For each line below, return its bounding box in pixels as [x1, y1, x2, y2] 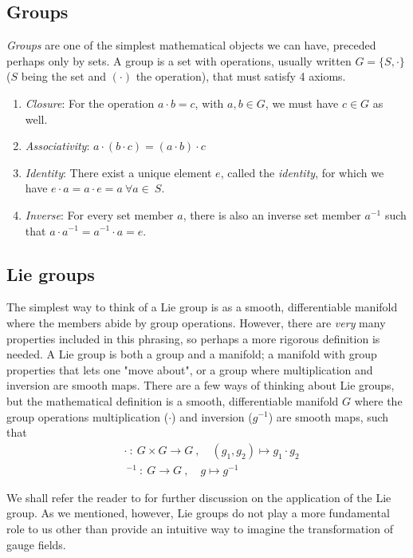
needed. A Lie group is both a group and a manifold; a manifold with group [6, 346, 377, 362]
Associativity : [25, 137, 90, 154]
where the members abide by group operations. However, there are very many [6, 314, 386, 330]
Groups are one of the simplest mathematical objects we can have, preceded [6, 37, 376, 53]
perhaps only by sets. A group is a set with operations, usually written [6, 52, 352, 69]
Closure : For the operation [25, 94, 155, 111]
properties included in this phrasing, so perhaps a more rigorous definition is [6, 330, 380, 346]
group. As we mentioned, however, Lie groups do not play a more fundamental [6, 505, 390, 521]
